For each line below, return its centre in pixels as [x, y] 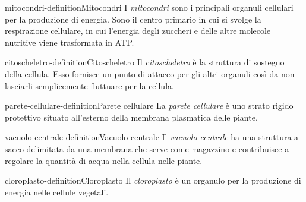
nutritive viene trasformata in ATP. [70, 42]
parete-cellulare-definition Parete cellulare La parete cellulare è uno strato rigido [149, 105]
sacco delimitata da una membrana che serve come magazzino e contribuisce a [147, 148]
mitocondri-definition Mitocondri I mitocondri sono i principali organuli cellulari [149, 7]
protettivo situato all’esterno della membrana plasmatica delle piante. [131, 117]
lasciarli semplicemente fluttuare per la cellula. [89, 85]
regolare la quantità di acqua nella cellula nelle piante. [104, 160]
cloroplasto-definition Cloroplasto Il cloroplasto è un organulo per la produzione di [153, 180]
